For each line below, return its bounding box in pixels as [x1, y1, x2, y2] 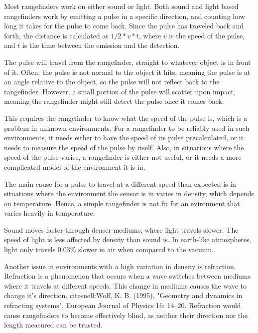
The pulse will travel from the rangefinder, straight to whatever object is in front [4, 56, 251, 67]
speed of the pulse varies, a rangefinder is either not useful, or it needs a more [4, 152, 242, 162]
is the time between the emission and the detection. [22, 40, 180, 50]
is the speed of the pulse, [169, 30, 245, 40]
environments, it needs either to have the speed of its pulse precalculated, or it [4, 132, 244, 143]
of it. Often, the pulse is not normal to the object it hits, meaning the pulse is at [4, 66, 251, 77]
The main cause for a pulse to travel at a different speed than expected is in [4, 178, 236, 189]
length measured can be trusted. [4, 320, 103, 330]
